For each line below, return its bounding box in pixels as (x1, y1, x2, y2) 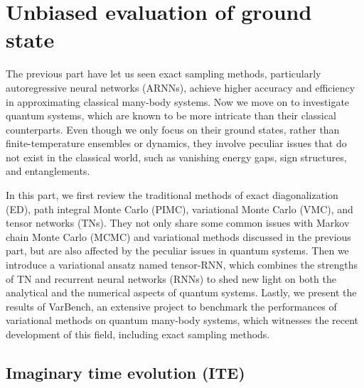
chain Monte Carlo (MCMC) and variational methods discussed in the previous (6, 229, 351, 244)
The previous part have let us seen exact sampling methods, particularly (6, 66, 321, 81)
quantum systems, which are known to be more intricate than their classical (6, 108, 336, 123)
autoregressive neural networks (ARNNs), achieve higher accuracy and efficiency (6, 80, 355, 95)
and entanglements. (6, 163, 90, 178)
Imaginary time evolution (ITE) (6, 361, 245, 383)
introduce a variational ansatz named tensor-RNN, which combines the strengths (6, 257, 358, 272)
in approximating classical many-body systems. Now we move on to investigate (6, 94, 350, 109)
